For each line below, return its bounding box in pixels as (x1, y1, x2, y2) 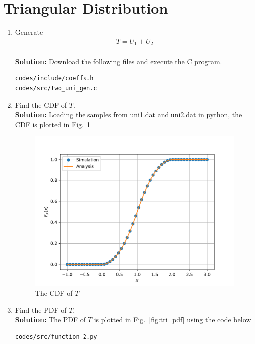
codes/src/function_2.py (15, 333, 97, 340)
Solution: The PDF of (15, 314, 86, 325)
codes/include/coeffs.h (15, 75, 94, 82)
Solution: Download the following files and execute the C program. (15, 56, 222, 66)
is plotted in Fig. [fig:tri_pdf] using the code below (94, 314, 251, 325)
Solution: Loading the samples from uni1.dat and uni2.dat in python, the (15, 109, 242, 120)
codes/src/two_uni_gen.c (15, 84, 97, 92)
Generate (15, 27, 43, 37)
